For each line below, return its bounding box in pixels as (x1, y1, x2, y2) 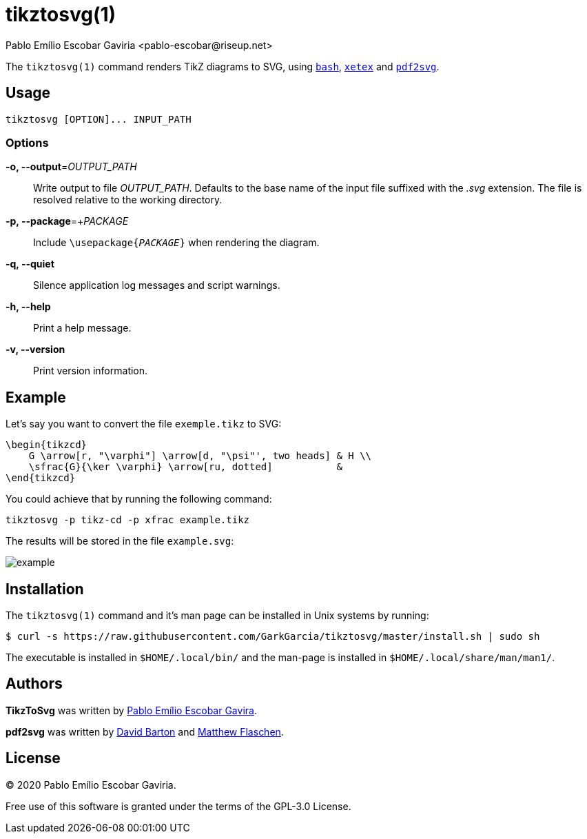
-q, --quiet (6, 258, 54, 270)
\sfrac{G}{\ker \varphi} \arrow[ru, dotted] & (28, 461, 342, 473)
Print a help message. (33, 322, 132, 334)
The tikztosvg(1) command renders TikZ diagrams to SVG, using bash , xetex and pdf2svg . (6, 60, 440, 72)
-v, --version (6, 343, 65, 356)
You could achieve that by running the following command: (6, 493, 272, 505)
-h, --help (6, 301, 51, 313)
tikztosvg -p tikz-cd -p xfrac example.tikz (6, 514, 250, 526)
